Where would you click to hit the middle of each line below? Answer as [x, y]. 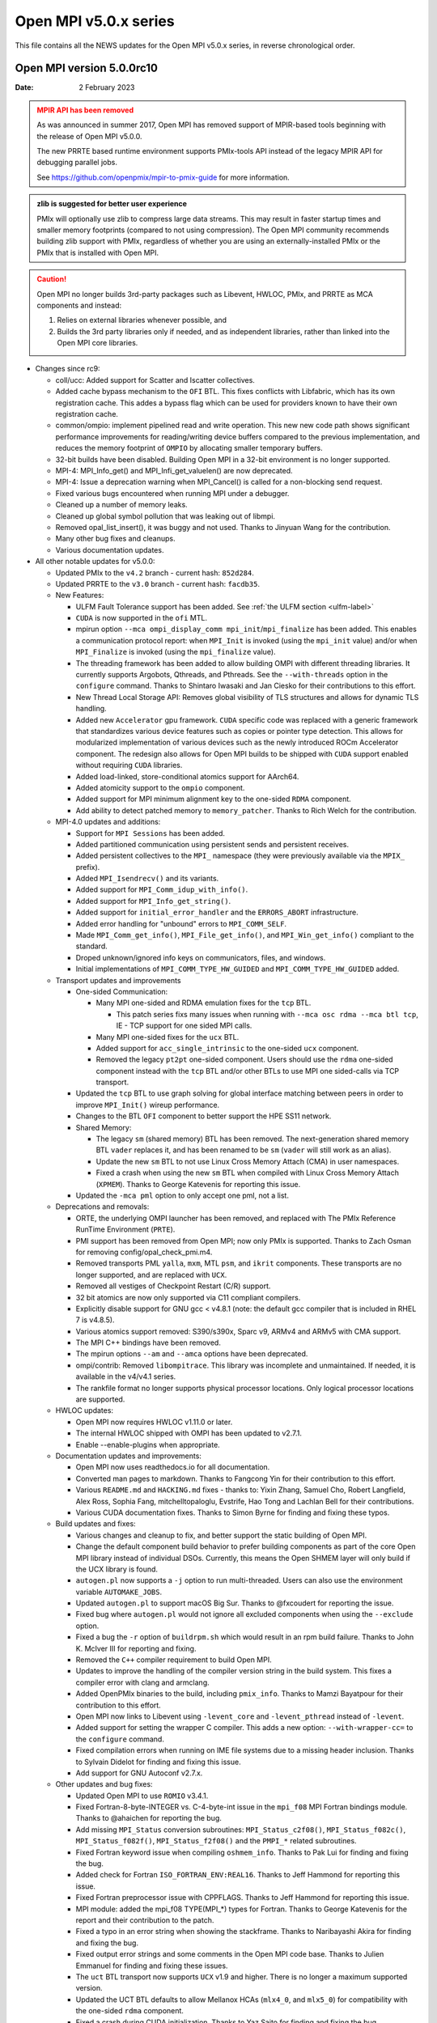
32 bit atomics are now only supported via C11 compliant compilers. [188, 1297]
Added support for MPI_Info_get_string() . [153, 901]
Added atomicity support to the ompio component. [160, 787]
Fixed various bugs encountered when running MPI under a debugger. [172, 493]
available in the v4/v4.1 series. [126, 1376]
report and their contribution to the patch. [145, 1920]
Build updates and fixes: [96, 1524]
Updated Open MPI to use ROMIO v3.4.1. [142, 1796]
